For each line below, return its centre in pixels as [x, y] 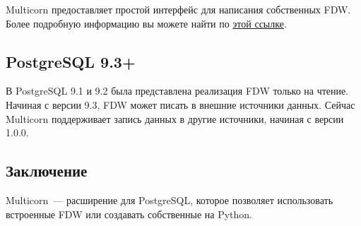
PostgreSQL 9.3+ [71, 61]
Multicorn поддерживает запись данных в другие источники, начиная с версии [175, 118]
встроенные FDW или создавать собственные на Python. [129, 214]
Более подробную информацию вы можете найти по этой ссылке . [146, 23]
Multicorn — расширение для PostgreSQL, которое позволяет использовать [170, 200]
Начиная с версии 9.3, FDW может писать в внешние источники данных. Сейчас [180, 104]
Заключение [47, 171]
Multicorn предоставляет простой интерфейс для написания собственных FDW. [178, 9]
